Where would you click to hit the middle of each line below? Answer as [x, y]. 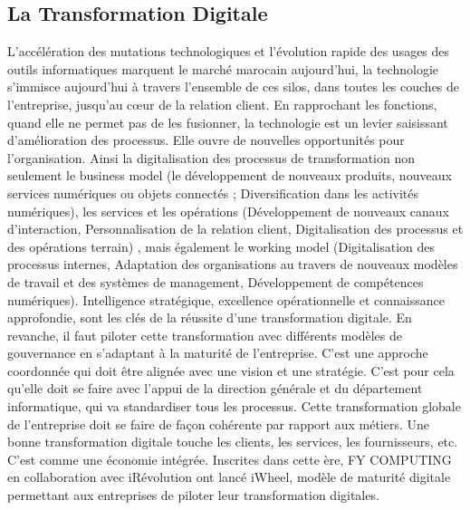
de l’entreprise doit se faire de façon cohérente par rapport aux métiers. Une [219, 423]
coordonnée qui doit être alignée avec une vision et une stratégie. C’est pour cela [231, 370]
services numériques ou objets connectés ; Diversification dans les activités [213, 192]
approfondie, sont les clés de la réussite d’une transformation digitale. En [210, 318]
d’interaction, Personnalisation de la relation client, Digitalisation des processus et [235, 229]
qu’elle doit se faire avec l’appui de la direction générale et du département [215, 388]
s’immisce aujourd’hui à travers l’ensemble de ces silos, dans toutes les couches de [234, 87]
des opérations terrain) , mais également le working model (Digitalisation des [221, 246]
